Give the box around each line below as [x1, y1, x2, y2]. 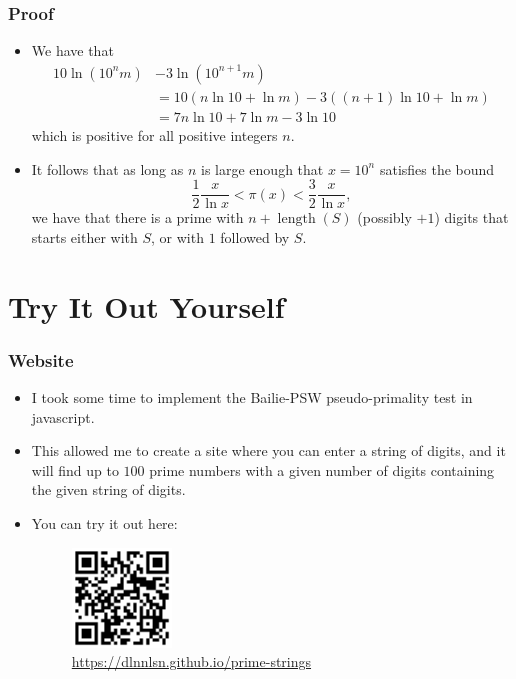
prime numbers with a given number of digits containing [149, 459, 495, 480]
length [277, 212, 316, 227]
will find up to [31, 459, 119, 480]
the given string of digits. [31, 479, 186, 500]
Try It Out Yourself [8, 285, 285, 326]
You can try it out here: [31, 512, 178, 533]
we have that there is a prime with [31, 207, 244, 228]
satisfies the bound [379, 158, 495, 179]
